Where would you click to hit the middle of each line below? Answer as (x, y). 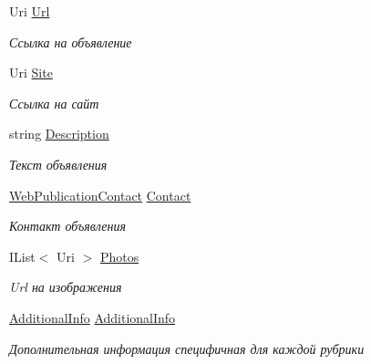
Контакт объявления (67, 226)
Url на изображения (66, 287)
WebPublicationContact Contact (100, 195)
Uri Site (31, 73)
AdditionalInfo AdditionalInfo (93, 317)
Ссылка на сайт (54, 103)
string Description (59, 134)
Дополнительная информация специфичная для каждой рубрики (187, 348)
